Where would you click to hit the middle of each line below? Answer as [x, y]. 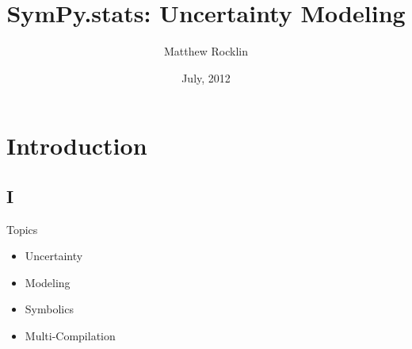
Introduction [77, 146]
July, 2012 [206, 77]
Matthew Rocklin [206, 51]
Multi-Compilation [70, 336]
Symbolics [49, 309]
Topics [22, 229]
